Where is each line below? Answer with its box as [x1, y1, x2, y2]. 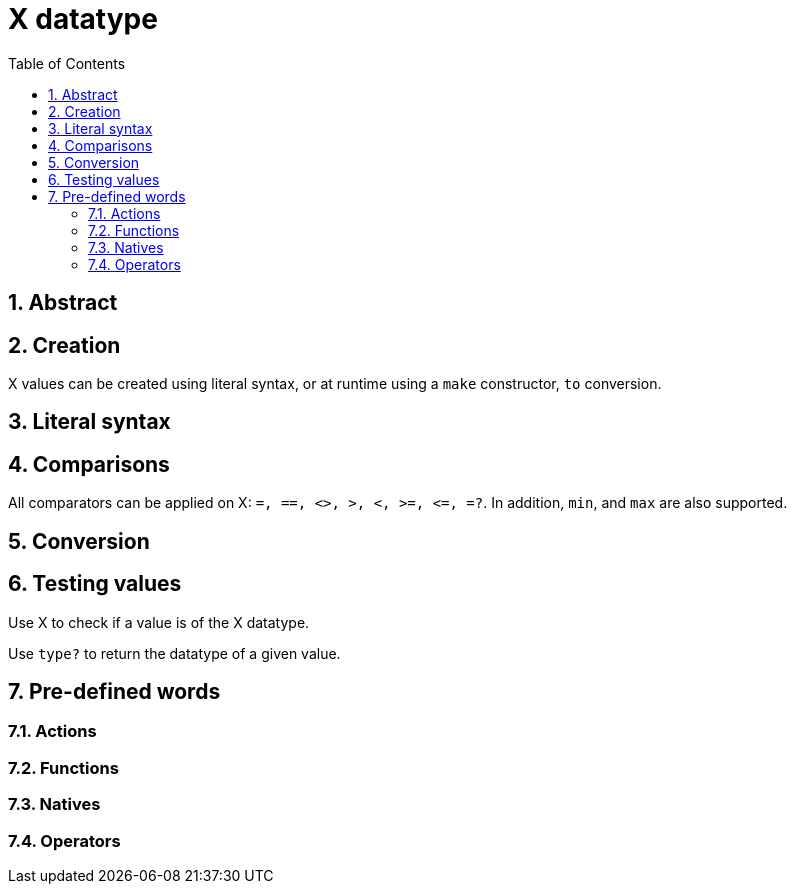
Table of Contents [8, 54, 126, 72]
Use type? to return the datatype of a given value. [8, 644, 341, 662]
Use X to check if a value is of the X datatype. [8, 613, 310, 631]
